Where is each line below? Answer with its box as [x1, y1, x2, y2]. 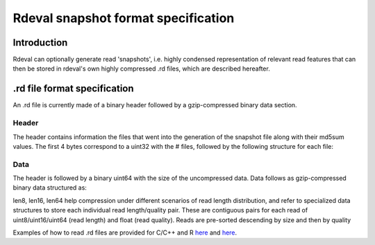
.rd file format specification [12, 83, 135, 95]
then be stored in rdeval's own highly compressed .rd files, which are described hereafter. [12, 64, 270, 73]
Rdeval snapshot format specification [12, 10, 235, 26]
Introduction [12, 37, 68, 48]
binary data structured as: [12, 183, 87, 192]
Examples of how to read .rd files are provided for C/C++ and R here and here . [12, 228, 237, 237]
